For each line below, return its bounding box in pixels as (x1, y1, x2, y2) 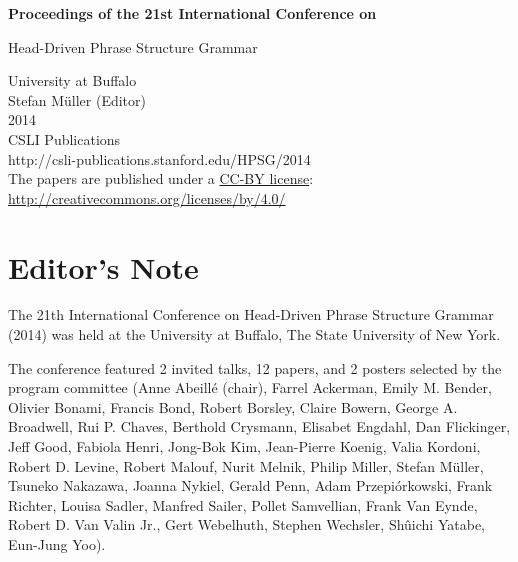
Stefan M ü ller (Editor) (8, 89, 146, 110)
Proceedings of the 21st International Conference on (8, 3, 377, 23)
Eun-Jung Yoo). (8, 534, 106, 554)
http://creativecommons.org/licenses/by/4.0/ (8, 187, 286, 208)
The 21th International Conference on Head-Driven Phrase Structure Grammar (8, 304, 494, 325)
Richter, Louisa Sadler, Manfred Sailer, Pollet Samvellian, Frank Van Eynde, (8, 494, 478, 515)
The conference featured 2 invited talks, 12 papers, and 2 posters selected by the (8, 357, 502, 378)
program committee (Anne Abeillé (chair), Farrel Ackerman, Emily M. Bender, (8, 377, 492, 398)
